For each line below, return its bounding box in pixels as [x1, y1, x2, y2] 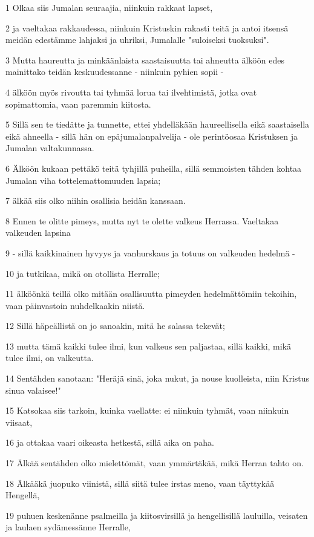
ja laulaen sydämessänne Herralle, [5, 521, 131, 533]
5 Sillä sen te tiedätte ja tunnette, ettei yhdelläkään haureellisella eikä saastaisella [5, 118, 310, 131]
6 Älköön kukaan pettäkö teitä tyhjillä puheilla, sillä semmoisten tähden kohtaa [5, 161, 302, 174]
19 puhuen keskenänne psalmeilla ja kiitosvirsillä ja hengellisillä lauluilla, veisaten [5, 509, 308, 521]
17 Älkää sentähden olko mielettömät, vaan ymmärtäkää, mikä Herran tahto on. [5, 457, 304, 469]
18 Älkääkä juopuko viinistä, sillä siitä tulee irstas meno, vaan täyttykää [5, 477, 275, 489]
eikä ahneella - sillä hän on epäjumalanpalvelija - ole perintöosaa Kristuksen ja [5, 129, 298, 142]
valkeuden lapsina [5, 226, 71, 239]
